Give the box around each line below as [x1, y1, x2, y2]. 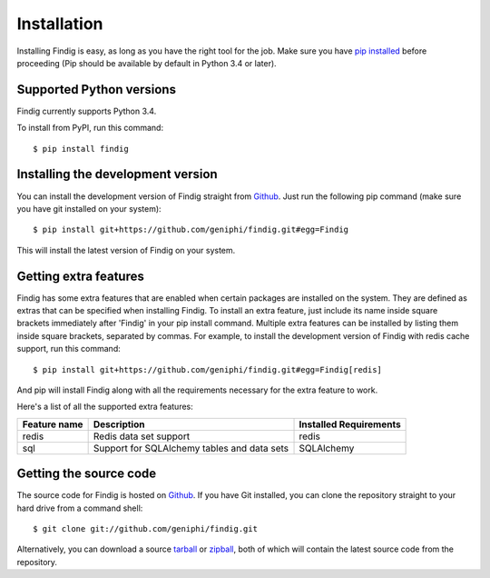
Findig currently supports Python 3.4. [16, 105, 157, 116]
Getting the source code [16, 466, 157, 482]
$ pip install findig [33, 144, 129, 154]
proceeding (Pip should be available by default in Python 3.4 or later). [16, 57, 277, 68]
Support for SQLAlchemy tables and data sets [93, 442, 289, 454]
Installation [16, 14, 103, 34]
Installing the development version [16, 166, 218, 182]
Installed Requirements [299, 418, 401, 431]
